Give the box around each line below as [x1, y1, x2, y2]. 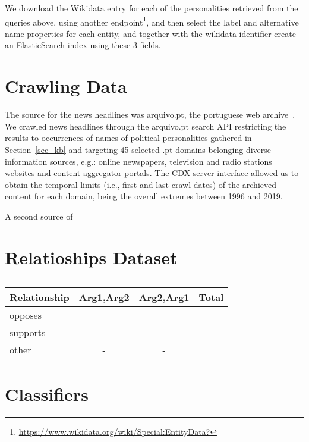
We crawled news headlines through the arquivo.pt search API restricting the [5, 120, 286, 132]
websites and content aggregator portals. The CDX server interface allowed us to [5, 167, 299, 179]
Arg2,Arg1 [138, 290, 190, 304]
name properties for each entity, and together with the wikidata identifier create [5, 27, 296, 39]
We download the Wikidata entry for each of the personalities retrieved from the [5, 2, 298, 14]
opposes [10, 308, 42, 322]
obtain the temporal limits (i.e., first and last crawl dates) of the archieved [5, 178, 277, 190]
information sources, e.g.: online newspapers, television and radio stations [5, 155, 272, 167]
